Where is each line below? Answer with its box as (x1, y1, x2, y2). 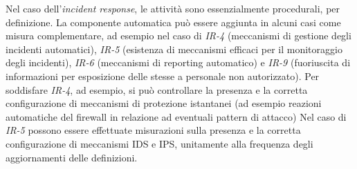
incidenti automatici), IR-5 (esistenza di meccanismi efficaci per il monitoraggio (6, 41, 342, 56)
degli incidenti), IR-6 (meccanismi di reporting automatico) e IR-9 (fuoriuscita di (6, 55, 351, 70)
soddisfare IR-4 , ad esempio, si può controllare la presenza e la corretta (6, 82, 308, 97)
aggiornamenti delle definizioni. (6, 150, 138, 164)
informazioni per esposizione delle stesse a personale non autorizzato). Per (6, 68, 320, 83)
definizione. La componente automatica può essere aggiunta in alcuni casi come (6, 14, 341, 29)
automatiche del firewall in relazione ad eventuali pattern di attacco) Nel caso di (6, 109, 347, 123)
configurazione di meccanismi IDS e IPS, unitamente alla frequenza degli (6, 136, 313, 150)
